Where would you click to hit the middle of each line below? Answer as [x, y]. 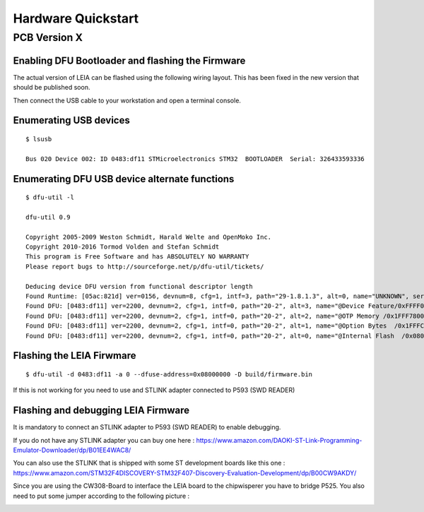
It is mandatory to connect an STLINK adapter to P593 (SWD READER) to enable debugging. [147, 427]
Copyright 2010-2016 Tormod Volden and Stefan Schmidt [123, 247]
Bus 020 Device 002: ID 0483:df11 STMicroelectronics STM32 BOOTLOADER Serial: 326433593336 [195, 159]
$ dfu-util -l [50, 197]
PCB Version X [48, 37]
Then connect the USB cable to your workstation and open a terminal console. [127, 100]
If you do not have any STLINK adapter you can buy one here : [104, 440]
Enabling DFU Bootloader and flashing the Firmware [129, 60]
